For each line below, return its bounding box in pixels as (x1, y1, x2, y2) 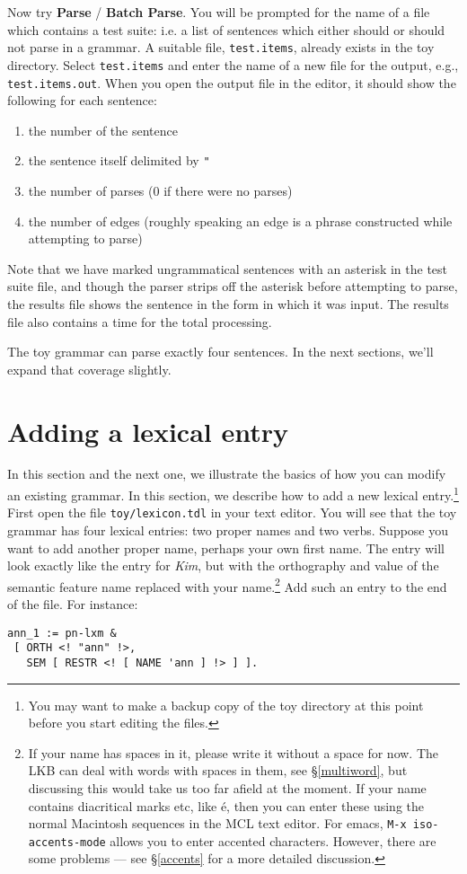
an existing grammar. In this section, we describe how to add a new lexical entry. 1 (7, 483, 459, 504)
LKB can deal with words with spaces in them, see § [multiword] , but (28, 761, 408, 780)
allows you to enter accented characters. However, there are (110, 831, 436, 850)
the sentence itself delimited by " (28, 151, 210, 170)
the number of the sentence (28, 120, 178, 139)
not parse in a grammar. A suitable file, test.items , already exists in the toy (7, 38, 435, 57)
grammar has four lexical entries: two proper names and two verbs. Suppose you (7, 520, 449, 539)
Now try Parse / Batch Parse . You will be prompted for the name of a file (7, 3, 430, 21)
